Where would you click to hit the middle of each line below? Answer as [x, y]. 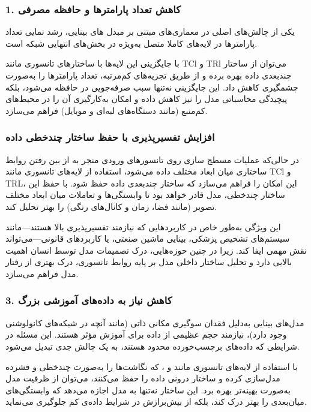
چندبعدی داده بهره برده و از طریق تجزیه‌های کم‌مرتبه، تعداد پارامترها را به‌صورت [149, 75]
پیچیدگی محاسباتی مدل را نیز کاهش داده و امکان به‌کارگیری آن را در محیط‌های [146, 99]
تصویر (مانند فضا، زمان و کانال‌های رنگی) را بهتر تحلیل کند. [111, 206]
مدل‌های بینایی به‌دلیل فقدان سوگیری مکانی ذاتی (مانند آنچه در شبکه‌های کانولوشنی [155, 322]
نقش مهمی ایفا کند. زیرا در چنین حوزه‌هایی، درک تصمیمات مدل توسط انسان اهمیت [156, 250]
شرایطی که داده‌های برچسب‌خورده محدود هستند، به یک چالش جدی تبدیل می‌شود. [153, 346]
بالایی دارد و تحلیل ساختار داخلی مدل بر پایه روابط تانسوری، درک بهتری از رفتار [149, 262]
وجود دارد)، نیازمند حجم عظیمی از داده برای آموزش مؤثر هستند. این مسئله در [146, 334]
